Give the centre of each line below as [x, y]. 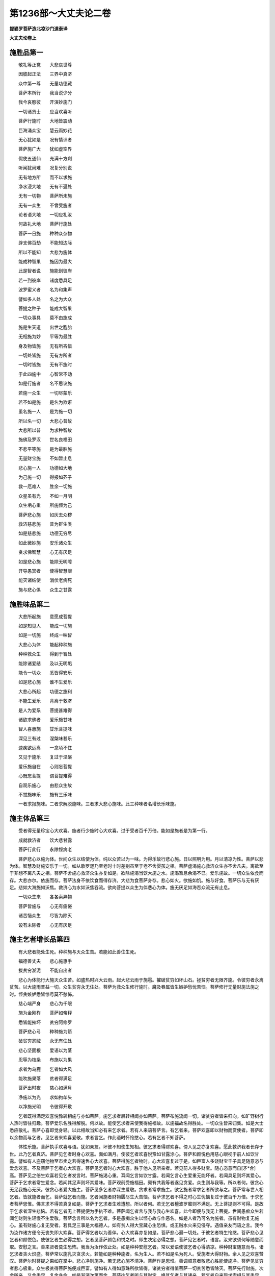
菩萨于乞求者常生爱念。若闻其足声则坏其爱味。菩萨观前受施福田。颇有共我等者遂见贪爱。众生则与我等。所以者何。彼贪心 [136, 1183]
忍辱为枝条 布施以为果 [45, 1060]
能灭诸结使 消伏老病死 [45, 580]
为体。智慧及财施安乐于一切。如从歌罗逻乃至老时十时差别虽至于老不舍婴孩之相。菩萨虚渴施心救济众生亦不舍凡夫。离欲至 [136, 866]
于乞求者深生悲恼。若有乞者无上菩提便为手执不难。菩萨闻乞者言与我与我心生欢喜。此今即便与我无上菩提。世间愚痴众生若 [136, 1211]
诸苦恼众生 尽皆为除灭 [45, 916]
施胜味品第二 [30, 604]
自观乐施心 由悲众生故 [45, 785]
